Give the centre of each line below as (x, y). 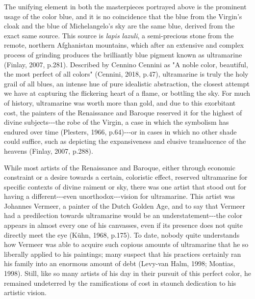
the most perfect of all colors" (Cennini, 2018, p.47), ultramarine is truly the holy (126, 74)
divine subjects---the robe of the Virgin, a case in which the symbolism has (116, 122)
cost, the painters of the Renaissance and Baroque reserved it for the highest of (123, 112)
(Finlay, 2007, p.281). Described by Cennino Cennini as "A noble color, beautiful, (126, 64)
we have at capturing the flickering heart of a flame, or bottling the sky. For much (127, 93)
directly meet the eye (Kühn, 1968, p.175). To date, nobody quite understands (122, 234)
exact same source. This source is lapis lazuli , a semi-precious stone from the (119, 35)
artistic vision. (25, 292)
